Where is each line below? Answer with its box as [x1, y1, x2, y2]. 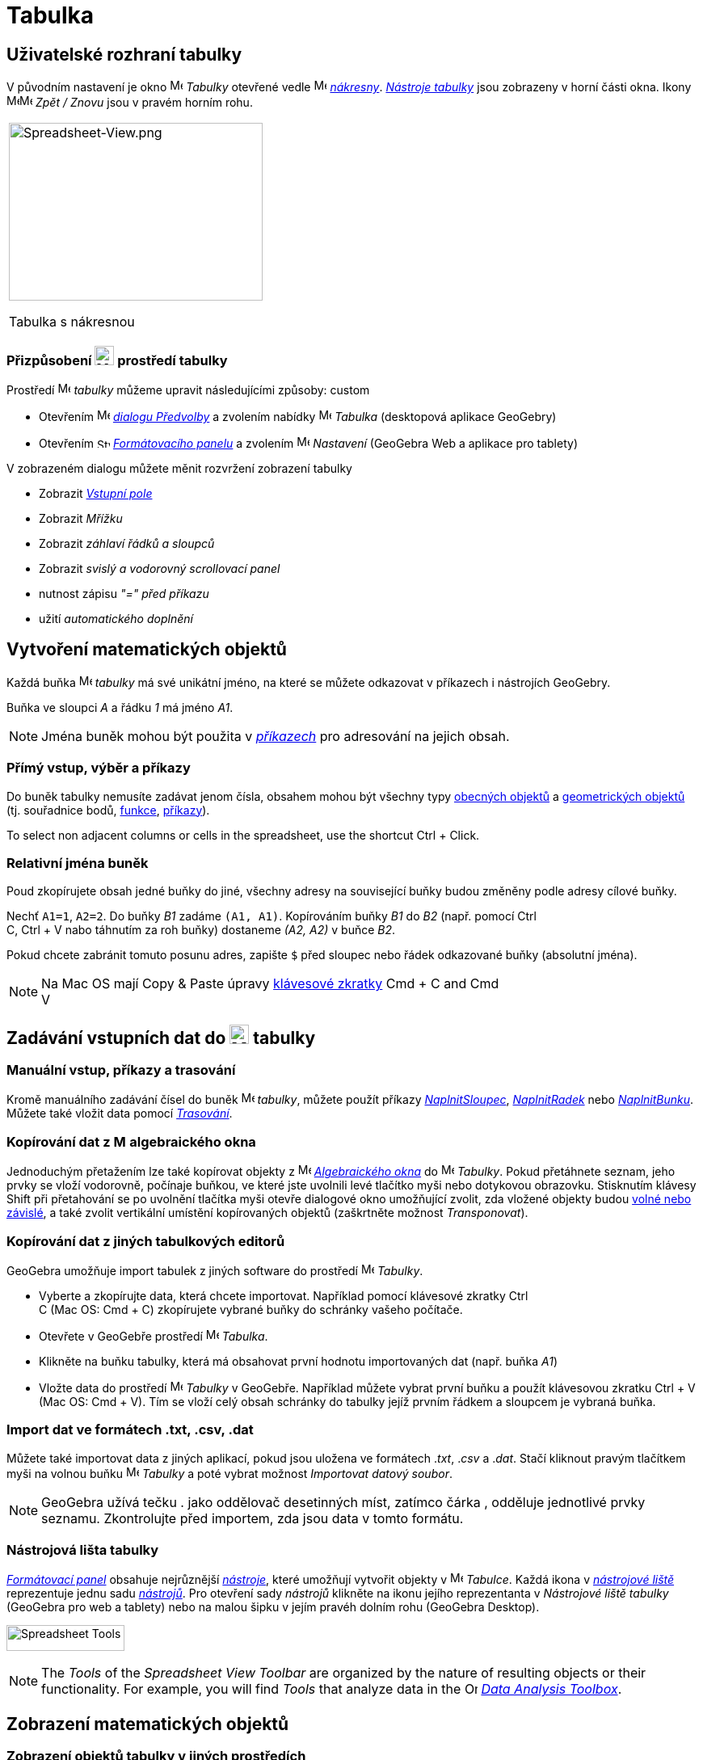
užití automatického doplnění [39, 611, 193, 625]
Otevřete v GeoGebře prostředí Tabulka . [39, 1328, 268, 1343]
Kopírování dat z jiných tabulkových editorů [6, 1232, 285, 1249]
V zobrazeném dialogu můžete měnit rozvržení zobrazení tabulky [6, 461, 352, 475]
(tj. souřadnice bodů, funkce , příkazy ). [6, 802, 210, 817]
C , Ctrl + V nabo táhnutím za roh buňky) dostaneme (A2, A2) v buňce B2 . [6, 923, 396, 937]
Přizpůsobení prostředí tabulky [6, 352, 228, 368]
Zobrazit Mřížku [39, 511, 123, 525]
